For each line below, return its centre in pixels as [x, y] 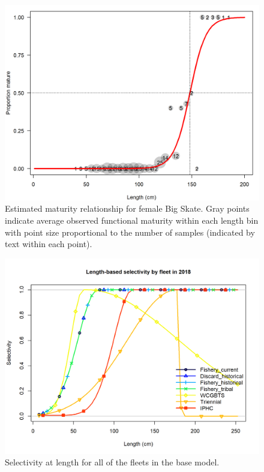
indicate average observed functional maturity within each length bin [132, 220]
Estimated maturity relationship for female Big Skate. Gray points [127, 208]
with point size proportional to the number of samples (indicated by [130, 232]
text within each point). [49, 244]
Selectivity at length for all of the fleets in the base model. [112, 462]
